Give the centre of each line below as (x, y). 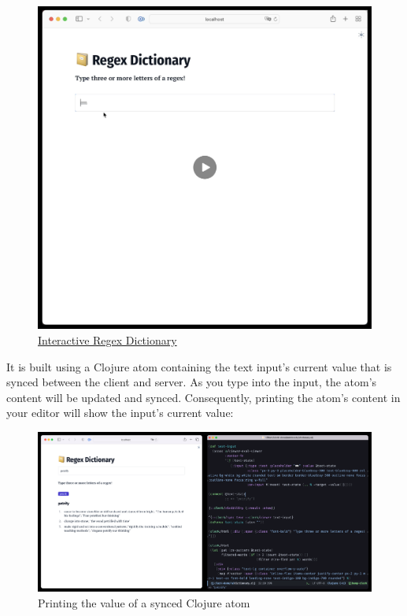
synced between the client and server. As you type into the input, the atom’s (192, 382)
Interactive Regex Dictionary (107, 339)
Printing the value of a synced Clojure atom (144, 602)
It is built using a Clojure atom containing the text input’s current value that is (199, 366)
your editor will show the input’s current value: (120, 413)
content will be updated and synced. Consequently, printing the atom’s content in (203, 397)
